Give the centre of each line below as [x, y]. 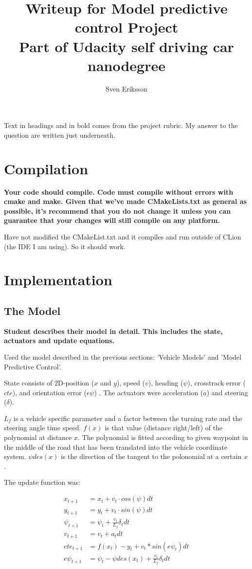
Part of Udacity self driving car [126, 46]
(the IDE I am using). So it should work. [65, 246]
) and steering [227, 392]
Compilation [46, 168]
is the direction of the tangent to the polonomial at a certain [151, 456]
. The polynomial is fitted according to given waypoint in [163, 437]
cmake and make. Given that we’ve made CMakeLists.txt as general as [125, 201]
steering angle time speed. [43, 428]
